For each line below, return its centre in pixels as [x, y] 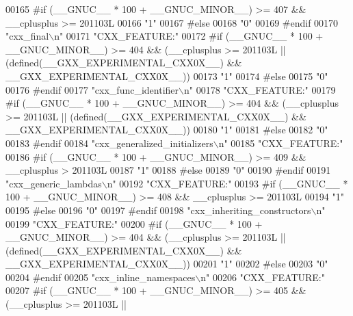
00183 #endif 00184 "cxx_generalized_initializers [109, 143]
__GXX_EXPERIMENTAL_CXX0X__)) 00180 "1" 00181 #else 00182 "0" [167, 130]
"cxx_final [27, 36]
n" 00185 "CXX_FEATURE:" [281, 143]
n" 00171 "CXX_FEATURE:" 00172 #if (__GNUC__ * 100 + [189, 36]
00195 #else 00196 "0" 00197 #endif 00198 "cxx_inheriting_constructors [158, 210]
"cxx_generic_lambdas [54, 183]
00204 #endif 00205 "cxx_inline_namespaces [101, 277]
